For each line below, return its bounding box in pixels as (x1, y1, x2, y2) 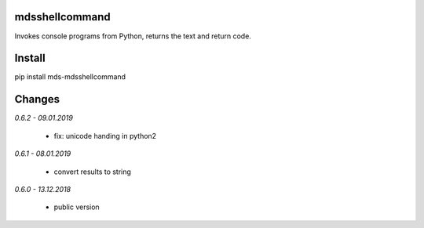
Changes (14, 92, 60, 106)
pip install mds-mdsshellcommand (14, 72, 126, 81)
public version (53, 202, 100, 212)
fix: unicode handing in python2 (53, 131, 157, 140)
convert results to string (53, 167, 131, 176)
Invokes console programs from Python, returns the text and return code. (14, 31, 251, 41)
